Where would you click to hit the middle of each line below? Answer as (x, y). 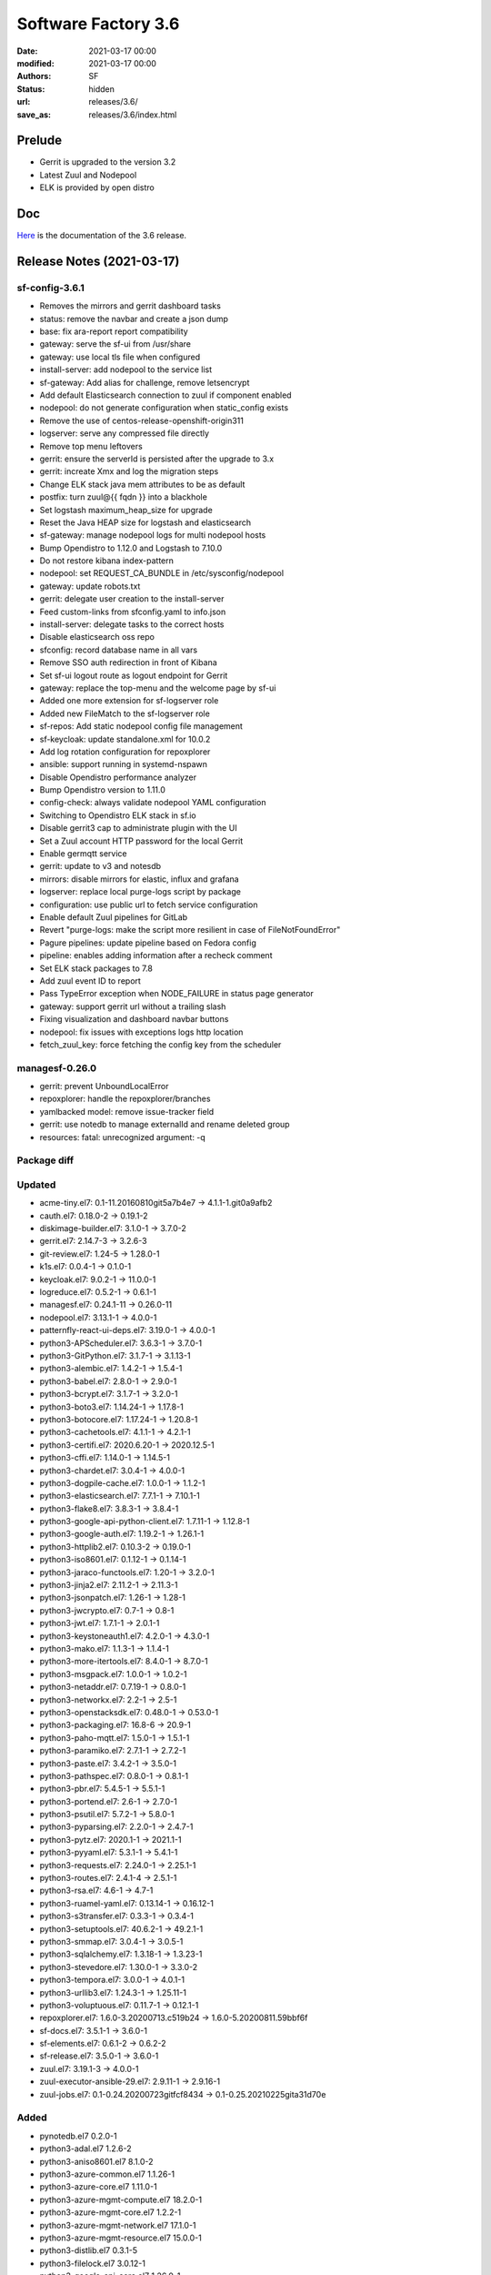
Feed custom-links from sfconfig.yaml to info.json (133, 612)
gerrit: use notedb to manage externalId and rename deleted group (165, 1125)
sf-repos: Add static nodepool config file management (141, 726)
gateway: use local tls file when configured (120, 357)
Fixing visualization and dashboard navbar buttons (134, 1019)
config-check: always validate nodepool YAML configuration (153, 803)
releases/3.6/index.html (133, 115)
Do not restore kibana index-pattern (107, 561)
